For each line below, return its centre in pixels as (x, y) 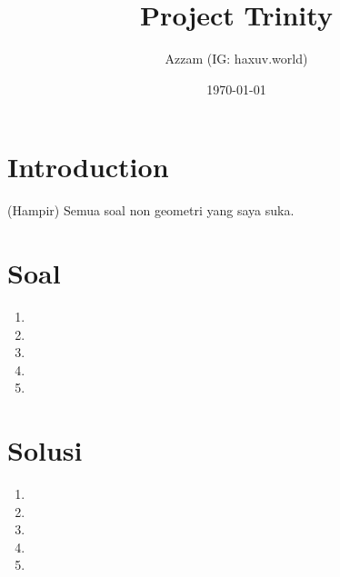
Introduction (88, 167)
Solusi (45, 450)
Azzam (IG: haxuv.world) (236, 59)
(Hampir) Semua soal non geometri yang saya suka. (151, 210)
